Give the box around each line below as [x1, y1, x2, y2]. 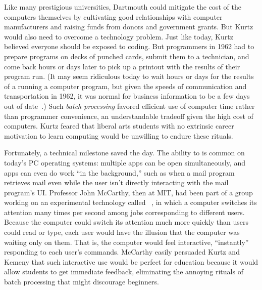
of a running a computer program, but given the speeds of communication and [4, 80, 247, 91]
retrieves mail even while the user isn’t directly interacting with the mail [4, 177, 229, 188]
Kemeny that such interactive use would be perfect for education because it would [4, 256, 258, 267]
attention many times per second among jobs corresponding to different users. [4, 206, 245, 217]
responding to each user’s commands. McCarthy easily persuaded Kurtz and [4, 246, 240, 257]
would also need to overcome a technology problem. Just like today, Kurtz [4, 31, 233, 42]
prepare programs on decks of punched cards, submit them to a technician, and [4, 51, 249, 61]
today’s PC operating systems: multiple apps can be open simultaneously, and [4, 157, 245, 168]
